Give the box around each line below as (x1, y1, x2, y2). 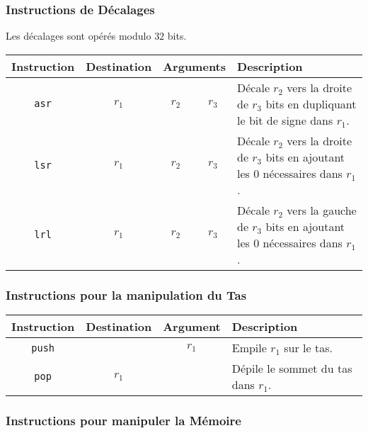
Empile (231, 339, 267, 356)
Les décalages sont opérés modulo (6, 28, 151, 43)
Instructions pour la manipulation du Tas (6, 286, 247, 303)
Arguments (163, 57, 226, 74)
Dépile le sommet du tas (231, 360, 352, 377)
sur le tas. (284, 339, 333, 356)
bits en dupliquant (265, 95, 357, 112)
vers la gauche (287, 201, 357, 218)
